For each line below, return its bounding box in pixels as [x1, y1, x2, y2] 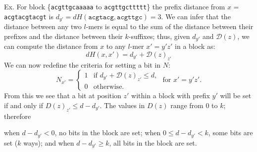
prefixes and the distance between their [4, 31, 123, 41]
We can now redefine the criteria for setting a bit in [4, 59, 161, 70]
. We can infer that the [161, 11, 231, 21]
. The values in [100, 100, 145, 110]
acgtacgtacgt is [4, 11, 53, 21]
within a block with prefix [131, 90, 210, 101]
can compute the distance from [4, 41, 98, 51]
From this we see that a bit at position [4, 90, 121, 101]
